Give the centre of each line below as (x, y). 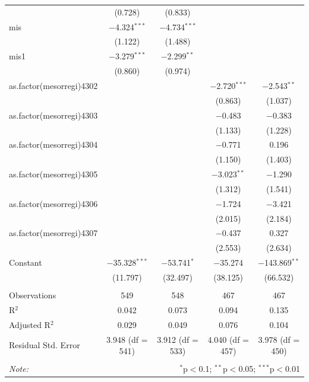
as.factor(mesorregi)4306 (53, 203)
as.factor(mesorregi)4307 (53, 233)
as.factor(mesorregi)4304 (53, 144)
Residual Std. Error (45, 345)
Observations (33, 295)
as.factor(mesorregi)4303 (53, 115)
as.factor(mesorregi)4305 (53, 174)
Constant (26, 262)
